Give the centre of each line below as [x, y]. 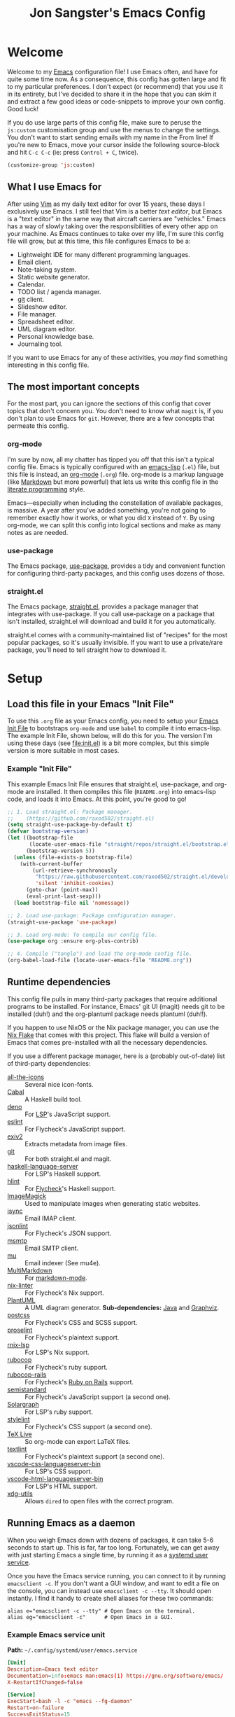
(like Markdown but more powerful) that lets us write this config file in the [113, 482]
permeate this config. [38, 426]
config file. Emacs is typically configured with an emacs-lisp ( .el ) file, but [114, 466]
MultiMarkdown [30, 1270]
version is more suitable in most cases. [63, 751]
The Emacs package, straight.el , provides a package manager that [103, 606]
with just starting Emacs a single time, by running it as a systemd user [108, 1555]
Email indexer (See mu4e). [63, 1263]
